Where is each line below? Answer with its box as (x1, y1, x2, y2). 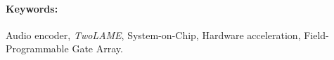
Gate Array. (72, 41, 123, 56)
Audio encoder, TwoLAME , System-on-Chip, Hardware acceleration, (6, 27, 301, 42)
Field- (304, 27, 329, 42)
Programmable (6, 41, 69, 56)
